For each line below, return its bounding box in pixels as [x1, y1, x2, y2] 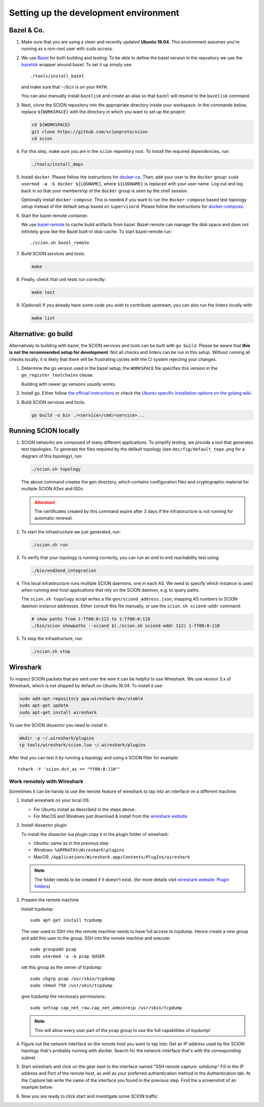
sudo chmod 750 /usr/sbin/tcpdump [30, 982, 112, 988]
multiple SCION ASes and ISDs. [21, 486, 85, 492]
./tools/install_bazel [30, 73, 85, 78]
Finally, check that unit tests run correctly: [21, 277, 106, 282]
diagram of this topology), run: [21, 453, 83, 459]
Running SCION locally [9, 427, 80, 435]
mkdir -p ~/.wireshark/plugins [19, 735, 95, 741]
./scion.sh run [31, 542, 68, 548]
